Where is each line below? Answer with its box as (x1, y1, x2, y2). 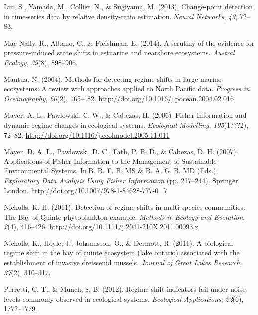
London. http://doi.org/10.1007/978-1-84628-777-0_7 (4, 185, 167, 195)
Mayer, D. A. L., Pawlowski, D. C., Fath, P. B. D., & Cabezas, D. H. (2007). (4, 146, 238, 157)
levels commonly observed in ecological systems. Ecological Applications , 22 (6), (4, 293, 244, 304)
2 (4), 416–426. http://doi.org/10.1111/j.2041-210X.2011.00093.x (4, 221, 199, 232)
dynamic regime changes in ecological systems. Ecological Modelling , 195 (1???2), (4, 119, 249, 130)
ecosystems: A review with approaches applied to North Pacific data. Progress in (4, 83, 250, 94)
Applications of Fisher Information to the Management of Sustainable (4, 156, 217, 166)
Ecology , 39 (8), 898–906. (4, 57, 78, 67)
